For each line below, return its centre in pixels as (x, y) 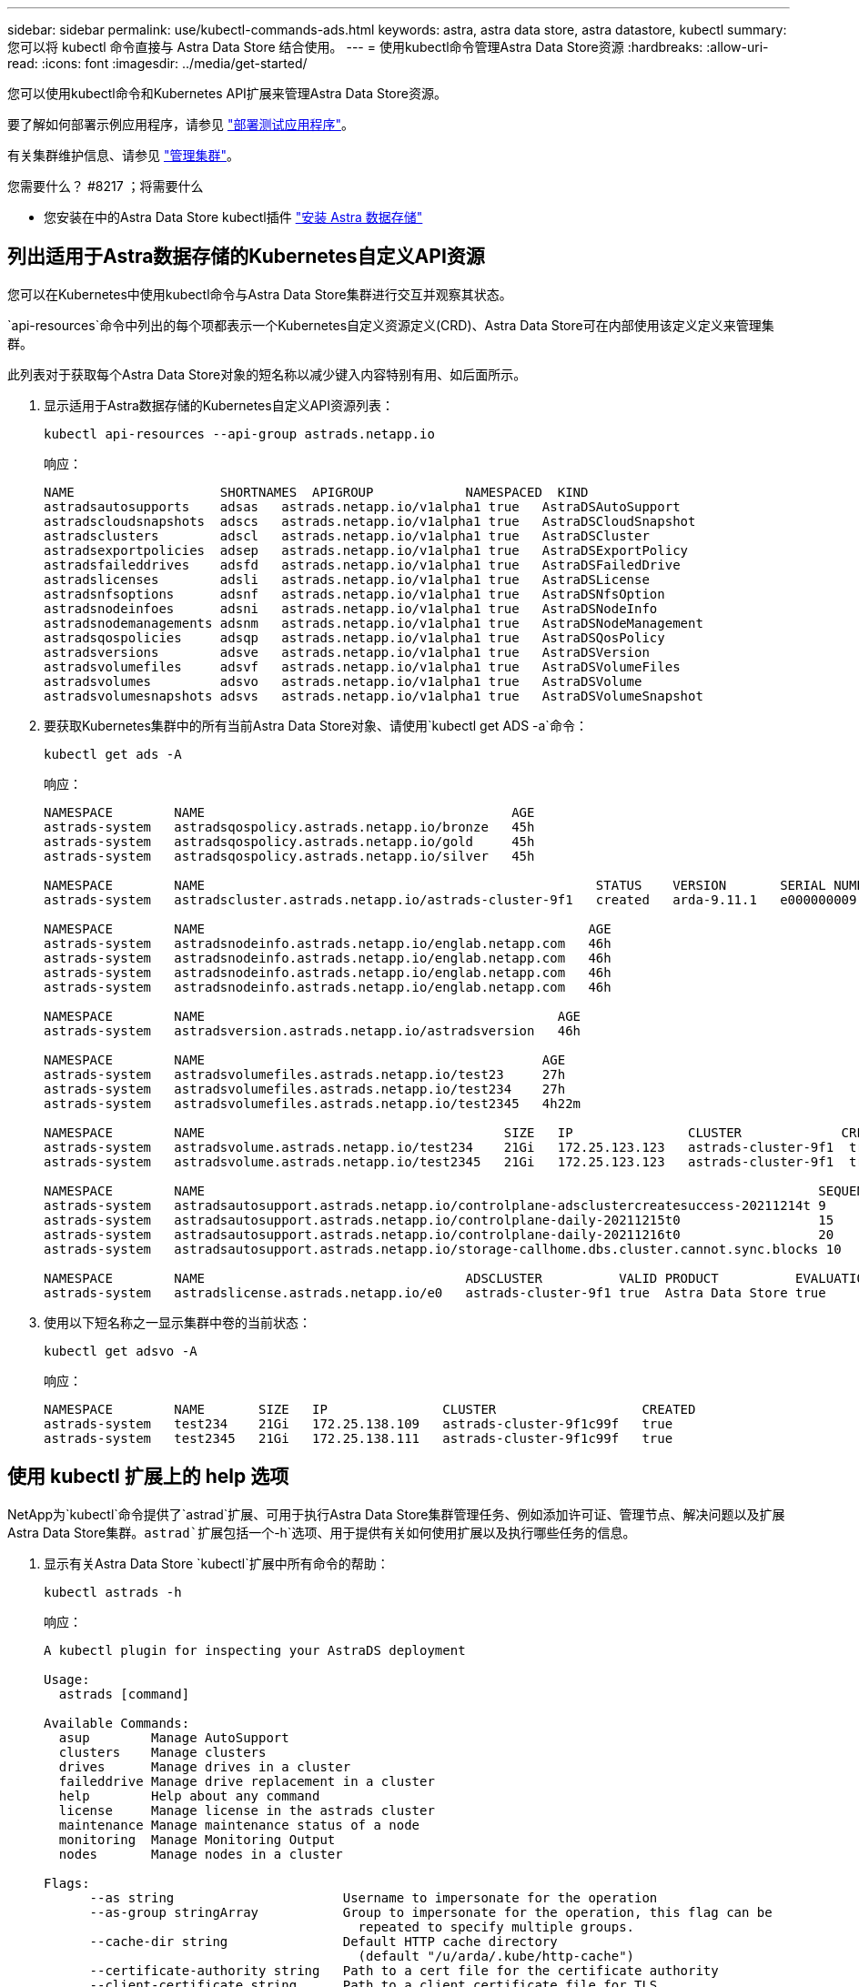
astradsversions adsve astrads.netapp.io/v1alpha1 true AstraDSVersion (347, 652)
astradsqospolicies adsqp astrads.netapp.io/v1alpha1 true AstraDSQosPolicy (354, 637)
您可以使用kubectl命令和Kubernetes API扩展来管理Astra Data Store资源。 (227, 93)
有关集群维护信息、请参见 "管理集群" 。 (123, 155)
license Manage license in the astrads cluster (247, 1810)
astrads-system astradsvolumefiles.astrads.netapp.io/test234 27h (305, 1089)
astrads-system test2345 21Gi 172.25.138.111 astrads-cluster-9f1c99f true (359, 1438)
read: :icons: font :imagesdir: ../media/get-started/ (157, 63)
